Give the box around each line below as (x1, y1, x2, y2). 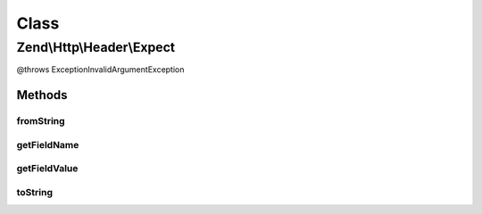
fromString (16, 115, 66, 128)
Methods (16, 87, 68, 103)
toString (16, 185, 54, 198)
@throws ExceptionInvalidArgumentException (16, 64, 185, 75)
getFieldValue (16, 162, 79, 175)
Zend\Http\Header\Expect (16, 39, 176, 55)
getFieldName (16, 138, 79, 151)
